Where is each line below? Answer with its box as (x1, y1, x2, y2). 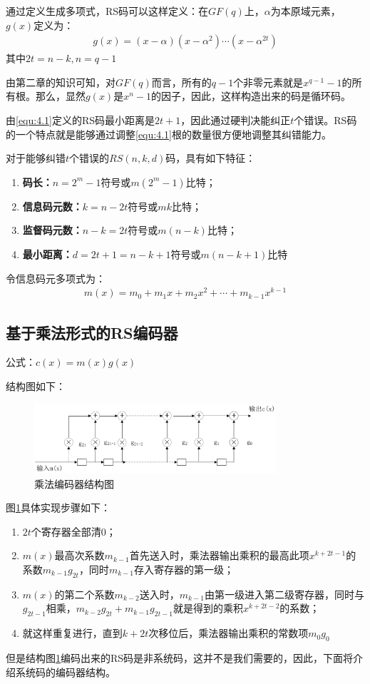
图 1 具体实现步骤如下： (6, 500, 111, 515)
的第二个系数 (54, 586, 115, 601)
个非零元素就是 (233, 74, 304, 89)
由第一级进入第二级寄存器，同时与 (204, 586, 364, 601)
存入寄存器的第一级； (134, 562, 235, 576)
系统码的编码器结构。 (15, 664, 115, 679)
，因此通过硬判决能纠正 (180, 113, 291, 127)
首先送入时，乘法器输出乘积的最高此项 (129, 548, 309, 563)
